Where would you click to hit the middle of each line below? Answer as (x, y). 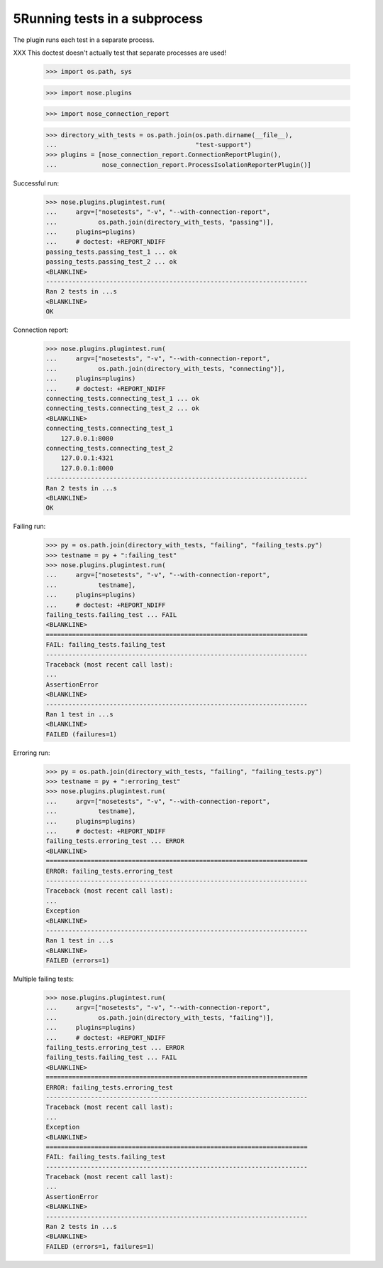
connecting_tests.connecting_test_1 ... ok (123, 399)
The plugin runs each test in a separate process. (84, 40)
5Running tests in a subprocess (108, 18)
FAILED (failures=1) (81, 734)
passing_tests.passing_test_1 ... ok (111, 252)
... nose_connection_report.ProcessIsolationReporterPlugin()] (179, 165)
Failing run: (29, 527)
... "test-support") (149, 145)
